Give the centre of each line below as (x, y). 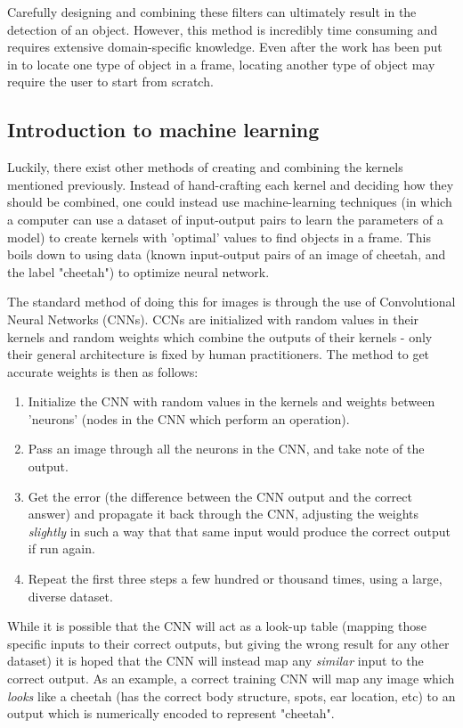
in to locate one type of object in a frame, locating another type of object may (221, 64)
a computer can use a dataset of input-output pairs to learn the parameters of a (225, 219)
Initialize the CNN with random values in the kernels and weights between (231, 401)
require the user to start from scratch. (110, 82)
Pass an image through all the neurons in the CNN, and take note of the (226, 449)
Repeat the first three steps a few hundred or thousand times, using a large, (235, 579)
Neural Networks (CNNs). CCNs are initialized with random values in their (213, 319)
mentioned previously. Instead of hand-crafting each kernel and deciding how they (231, 184)
